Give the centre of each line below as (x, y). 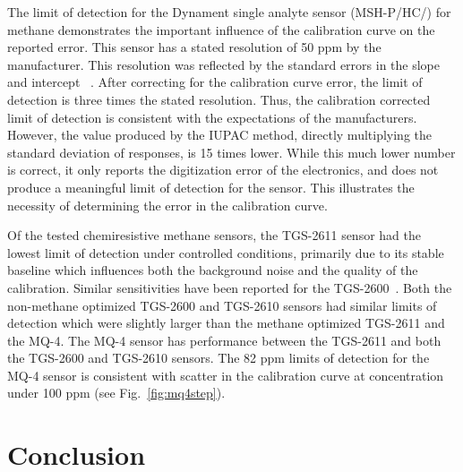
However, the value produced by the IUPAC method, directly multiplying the (219, 135)
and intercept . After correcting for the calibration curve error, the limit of (215, 82)
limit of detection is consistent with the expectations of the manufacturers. (212, 117)
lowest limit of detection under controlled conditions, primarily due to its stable (226, 252)
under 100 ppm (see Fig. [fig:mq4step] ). (116, 393)
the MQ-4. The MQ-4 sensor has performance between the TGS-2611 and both (224, 340)
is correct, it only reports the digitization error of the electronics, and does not (223, 170)
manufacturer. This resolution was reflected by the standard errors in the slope (223, 64)
